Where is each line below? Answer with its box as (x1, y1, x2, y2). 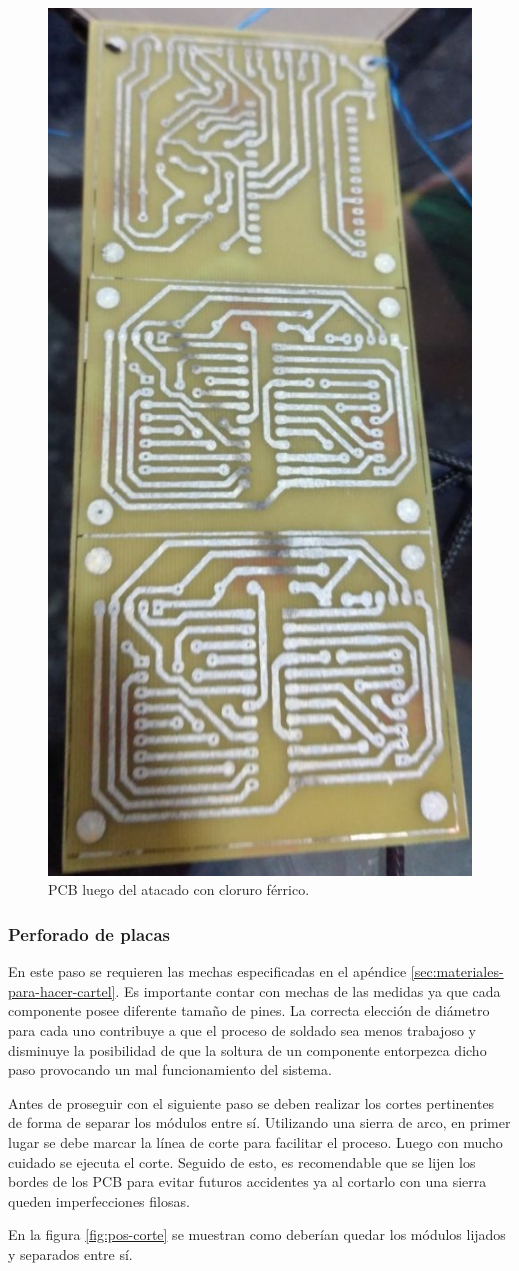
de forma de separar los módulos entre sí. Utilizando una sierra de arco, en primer (8, 1112, 511, 1133)
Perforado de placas (8, 921, 170, 946)
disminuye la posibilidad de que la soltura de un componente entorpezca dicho (8, 1039, 487, 1060)
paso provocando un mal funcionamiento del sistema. (8, 1059, 332, 1080)
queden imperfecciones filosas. (8, 1190, 190, 1211)
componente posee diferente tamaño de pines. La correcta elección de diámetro (8, 1000, 490, 1021)
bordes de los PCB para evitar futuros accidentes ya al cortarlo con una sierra (8, 1171, 487, 1192)
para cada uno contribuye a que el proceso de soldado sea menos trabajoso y (8, 1020, 476, 1041)
